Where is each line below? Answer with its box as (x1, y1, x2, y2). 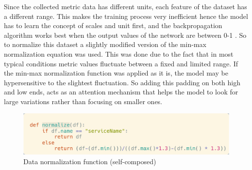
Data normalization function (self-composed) (23, 156, 156, 166)
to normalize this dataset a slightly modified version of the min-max (4, 39, 206, 49)
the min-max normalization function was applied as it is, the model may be (4, 68, 228, 78)
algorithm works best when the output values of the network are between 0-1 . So (4, 30, 247, 40)
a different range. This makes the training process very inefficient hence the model (4, 11, 248, 21)
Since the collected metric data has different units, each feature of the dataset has (4, 1, 247, 11)
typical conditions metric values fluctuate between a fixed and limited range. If (4, 58, 238, 68)
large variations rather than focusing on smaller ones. (4, 96, 163, 106)
